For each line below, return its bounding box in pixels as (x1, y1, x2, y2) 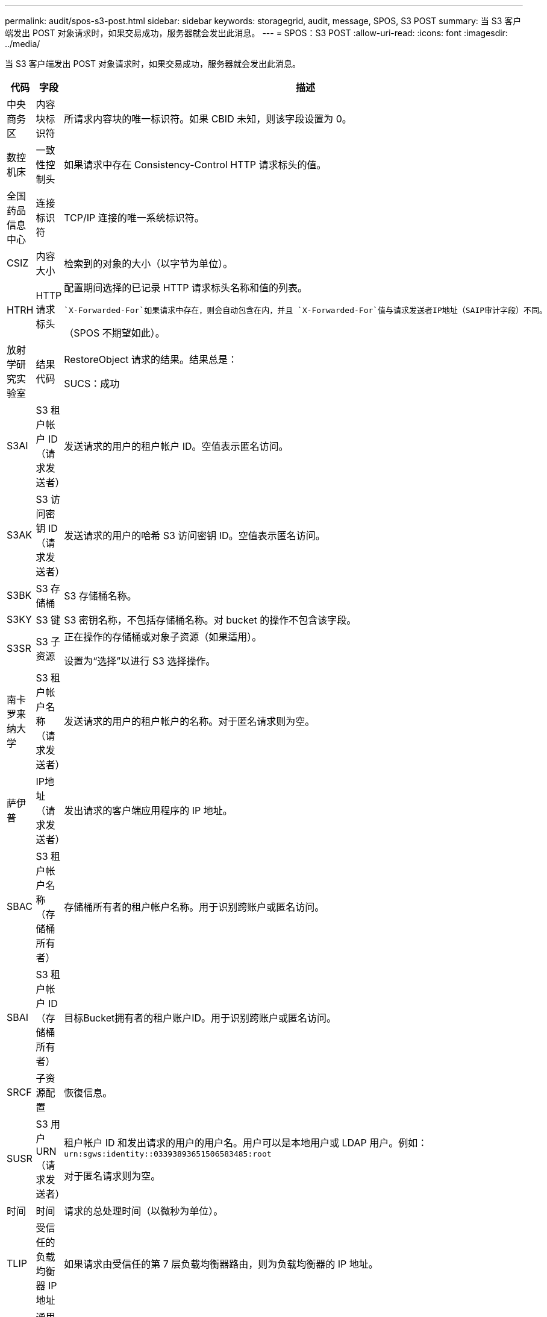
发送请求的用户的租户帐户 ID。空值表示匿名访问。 (64, 440, 289, 452)
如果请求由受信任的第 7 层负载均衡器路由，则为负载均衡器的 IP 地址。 (64, 1258, 378, 1270)
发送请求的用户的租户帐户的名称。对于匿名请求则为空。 (64, 715, 315, 727)
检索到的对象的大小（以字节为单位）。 (64, 257, 233, 270)
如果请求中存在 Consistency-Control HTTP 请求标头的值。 (64, 159, 327, 171)
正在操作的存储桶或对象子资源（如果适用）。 (64, 631, 262, 643)
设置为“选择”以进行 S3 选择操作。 (64, 655, 216, 667)
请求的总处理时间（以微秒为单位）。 (64, 1205, 223, 1217)
